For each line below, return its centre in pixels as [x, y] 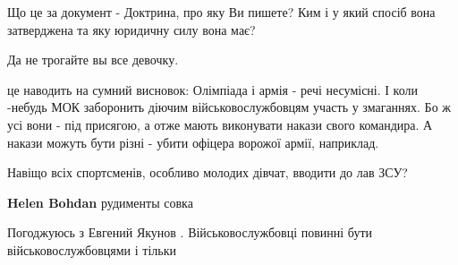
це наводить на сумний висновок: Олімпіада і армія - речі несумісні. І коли [212, 89]
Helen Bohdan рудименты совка [100, 202]
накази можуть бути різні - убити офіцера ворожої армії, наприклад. [193, 142]
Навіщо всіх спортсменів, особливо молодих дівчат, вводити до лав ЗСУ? [208, 172]
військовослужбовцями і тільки [92, 249]
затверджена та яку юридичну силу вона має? [131, 29]
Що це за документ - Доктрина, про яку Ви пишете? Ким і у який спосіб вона [221, 12]
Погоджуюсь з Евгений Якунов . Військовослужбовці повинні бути [190, 232]
